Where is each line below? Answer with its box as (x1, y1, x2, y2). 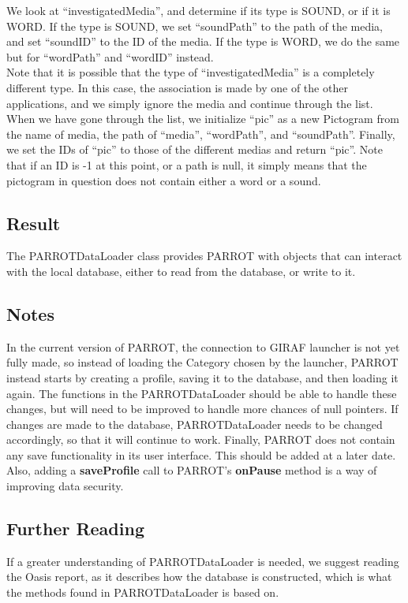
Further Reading (6, 516, 144, 541)
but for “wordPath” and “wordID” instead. (6, 48, 214, 65)
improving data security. (6, 478, 124, 494)
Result (6, 210, 61, 235)
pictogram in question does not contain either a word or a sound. (6, 172, 321, 188)
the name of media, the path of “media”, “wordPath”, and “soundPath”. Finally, (6, 125, 395, 142)
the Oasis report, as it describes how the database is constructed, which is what (6, 568, 392, 585)
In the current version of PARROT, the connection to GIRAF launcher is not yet (6, 338, 400, 355)
